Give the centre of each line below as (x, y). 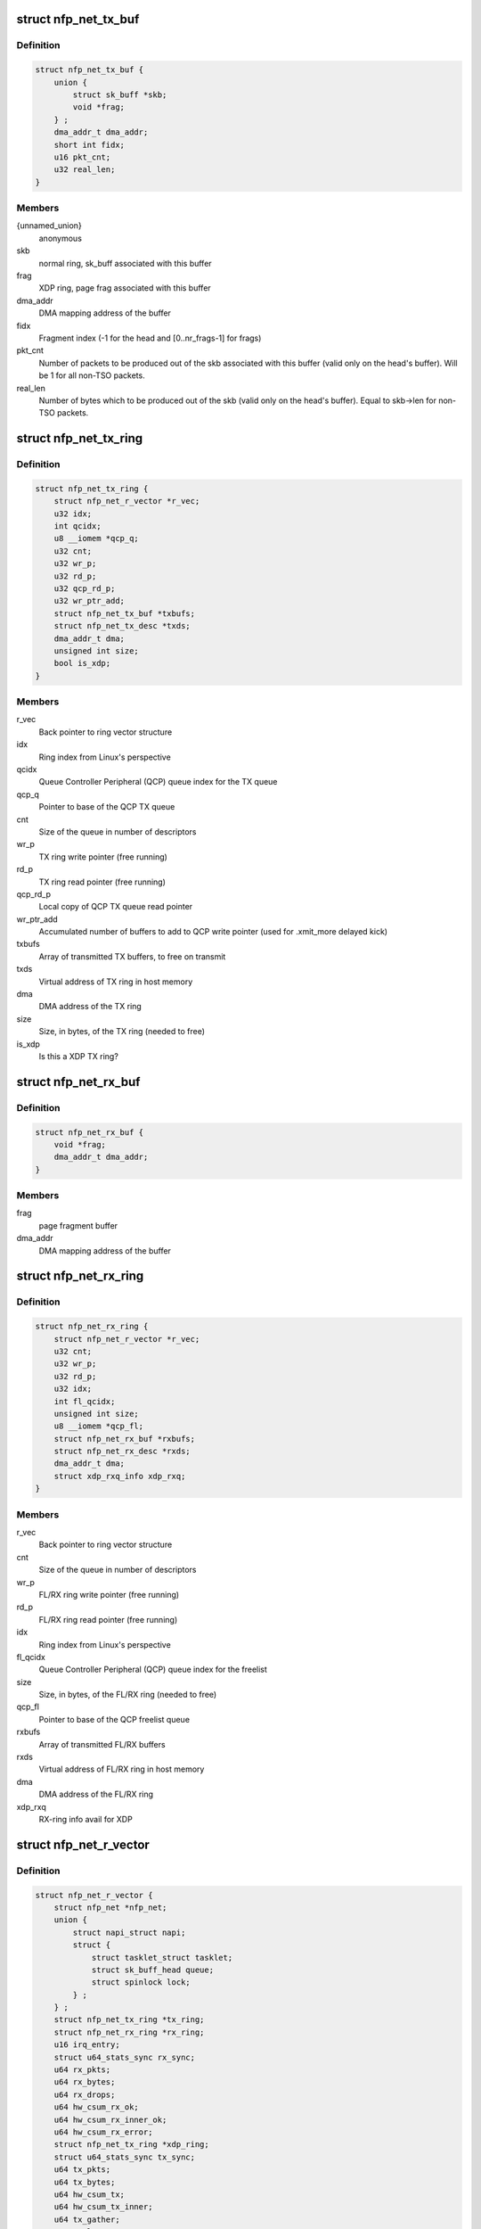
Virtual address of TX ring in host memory (116, 982)
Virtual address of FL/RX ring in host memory (122, 1769)
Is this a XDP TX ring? (79, 1056)
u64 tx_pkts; (82, 2170)
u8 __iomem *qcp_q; (97, 539)
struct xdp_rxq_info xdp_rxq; (120, 1476)
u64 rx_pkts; (82, 2070)
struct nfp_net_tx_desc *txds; (122, 626)
